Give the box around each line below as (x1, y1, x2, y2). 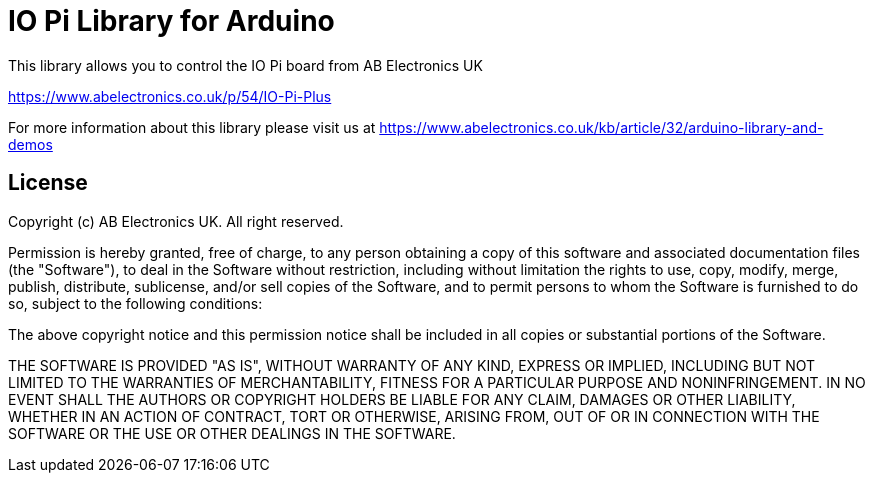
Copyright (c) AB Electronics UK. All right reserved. (8, 212, 344, 230)
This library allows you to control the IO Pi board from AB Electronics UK (8, 56, 483, 74)
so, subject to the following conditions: (8, 294, 263, 312)
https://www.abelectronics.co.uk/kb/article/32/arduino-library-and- (379, 118, 824, 136)
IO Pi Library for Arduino (8, 4, 335, 38)
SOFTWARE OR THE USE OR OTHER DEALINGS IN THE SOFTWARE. (8, 424, 456, 442)
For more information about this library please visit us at (8, 118, 376, 136)
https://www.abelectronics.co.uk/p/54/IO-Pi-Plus (8, 87, 332, 105)
